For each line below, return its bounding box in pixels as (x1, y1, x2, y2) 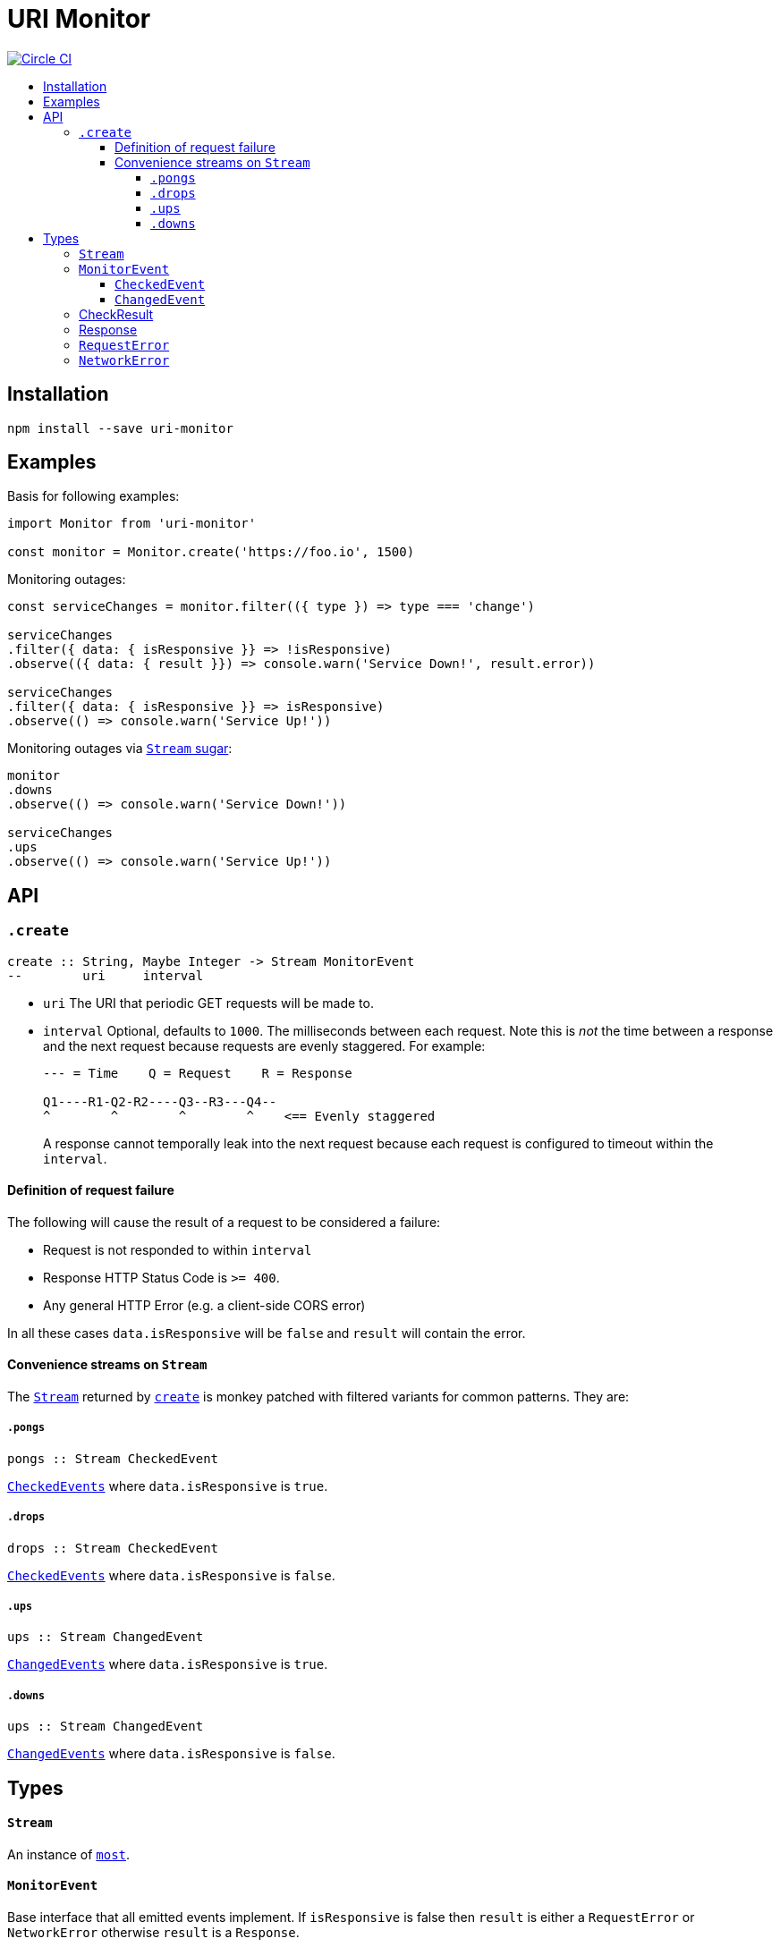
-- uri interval (7, 968, 204, 983)
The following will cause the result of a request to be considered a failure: (7, 1214, 441, 1230)
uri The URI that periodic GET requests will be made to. (43, 995, 374, 1011)
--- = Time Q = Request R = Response (43, 1065, 352, 1080)
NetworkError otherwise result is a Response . (7, 1925, 300, 1941)
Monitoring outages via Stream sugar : (7, 741, 233, 757)
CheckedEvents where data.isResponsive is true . (7, 1477, 328, 1494)
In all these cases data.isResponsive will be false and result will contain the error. (7, 1325, 526, 1341)
